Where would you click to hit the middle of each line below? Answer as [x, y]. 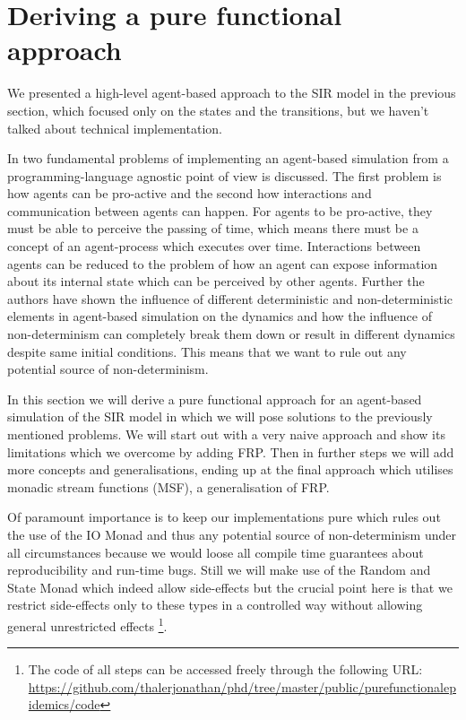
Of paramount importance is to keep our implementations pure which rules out [224, 517]
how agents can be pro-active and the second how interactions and [190, 193]
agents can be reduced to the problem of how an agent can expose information [223, 263]
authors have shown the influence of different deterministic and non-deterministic [230, 298]
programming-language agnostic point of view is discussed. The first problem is [224, 175]
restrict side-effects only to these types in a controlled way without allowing [215, 605]
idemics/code [64, 704]
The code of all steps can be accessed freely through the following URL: [225, 669]
